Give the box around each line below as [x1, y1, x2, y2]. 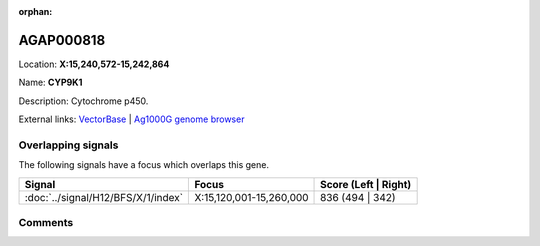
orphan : [18, 6, 53, 17]
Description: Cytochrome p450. [18, 95, 149, 107]
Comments [18, 215, 74, 229]
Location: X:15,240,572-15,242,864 [18, 58, 170, 70]
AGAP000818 [18, 31, 106, 49]
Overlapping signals [18, 138, 119, 152]
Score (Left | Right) [320, 177, 412, 191]
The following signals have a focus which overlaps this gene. [18, 159, 270, 171]
